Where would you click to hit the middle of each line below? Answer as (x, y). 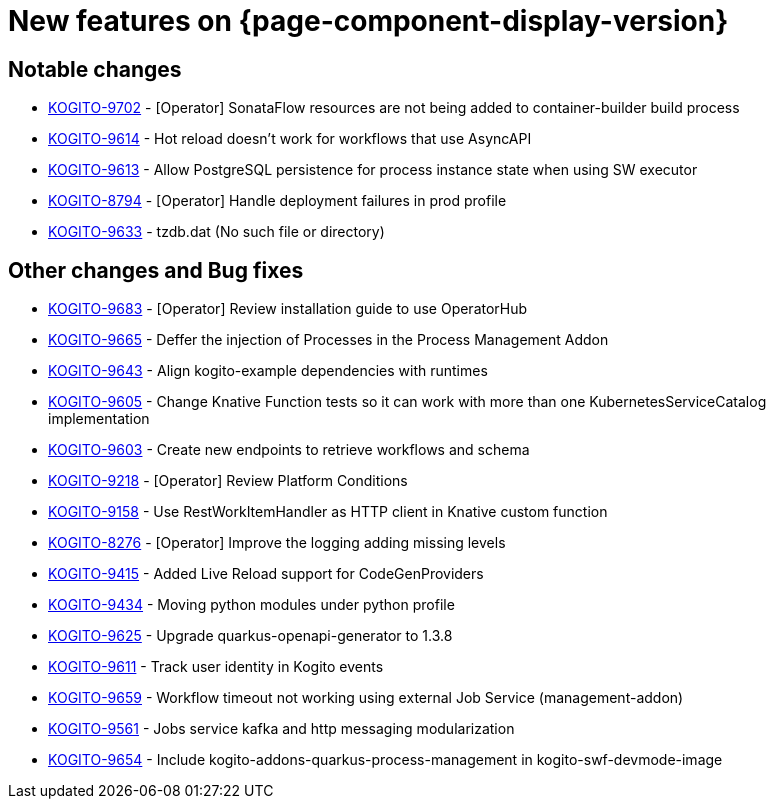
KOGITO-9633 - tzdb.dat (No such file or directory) (216, 232)
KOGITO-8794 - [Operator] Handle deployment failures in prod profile (277, 201)
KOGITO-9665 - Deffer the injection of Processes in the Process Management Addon (328, 340)
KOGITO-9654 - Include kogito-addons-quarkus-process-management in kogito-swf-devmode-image (385, 760)
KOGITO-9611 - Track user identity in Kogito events (216, 667)
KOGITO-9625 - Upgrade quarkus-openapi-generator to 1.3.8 (250, 636)
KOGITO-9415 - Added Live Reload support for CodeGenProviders (266, 574)
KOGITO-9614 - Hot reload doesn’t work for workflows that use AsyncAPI (290, 139)
